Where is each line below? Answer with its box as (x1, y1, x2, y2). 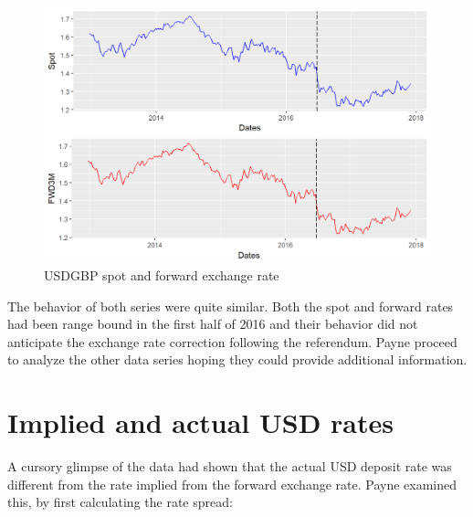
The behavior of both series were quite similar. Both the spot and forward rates (7, 296, 454, 315)
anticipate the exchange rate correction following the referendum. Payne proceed (7, 332, 457, 351)
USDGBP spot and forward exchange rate (44, 266, 279, 285)
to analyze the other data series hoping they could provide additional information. (7, 350, 468, 369)
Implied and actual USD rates (7, 404, 394, 441)
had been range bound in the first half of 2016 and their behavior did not (7, 314, 418, 333)
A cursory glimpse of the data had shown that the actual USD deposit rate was (7, 457, 452, 476)
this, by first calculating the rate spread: (7, 492, 233, 512)
